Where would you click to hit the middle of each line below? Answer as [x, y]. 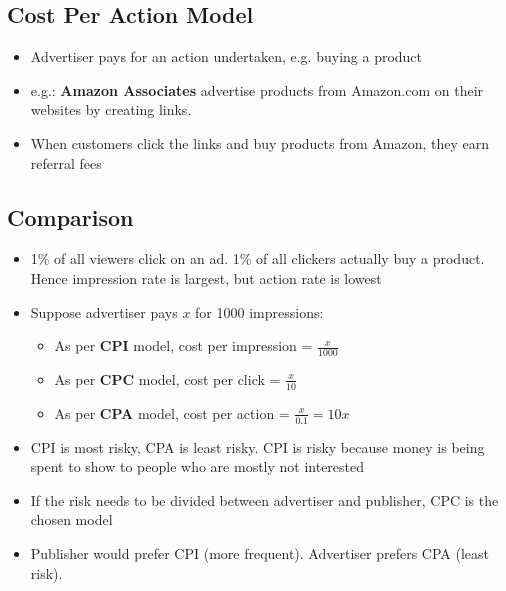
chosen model [71, 519]
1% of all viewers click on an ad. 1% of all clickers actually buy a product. [257, 258]
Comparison [70, 216]
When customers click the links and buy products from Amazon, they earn [259, 142]
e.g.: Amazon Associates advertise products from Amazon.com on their [257, 89]
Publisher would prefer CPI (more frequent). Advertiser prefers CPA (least [260, 553]
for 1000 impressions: [259, 311]
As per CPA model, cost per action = [172, 412]
